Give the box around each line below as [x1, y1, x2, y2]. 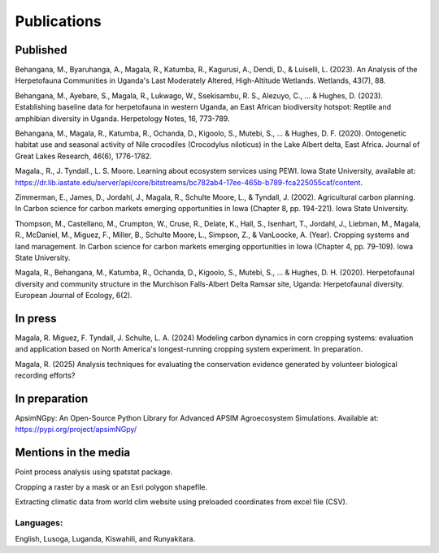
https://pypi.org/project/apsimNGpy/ [15, 425, 137, 434]
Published [15, 43, 67, 57]
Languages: [15, 516, 63, 528]
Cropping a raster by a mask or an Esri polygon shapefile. [15, 482, 208, 491]
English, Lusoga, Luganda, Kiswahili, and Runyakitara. [15, 534, 195, 544]
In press [15, 311, 57, 325]
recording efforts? [15, 370, 76, 381]
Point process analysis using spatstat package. [15, 467, 173, 477]
